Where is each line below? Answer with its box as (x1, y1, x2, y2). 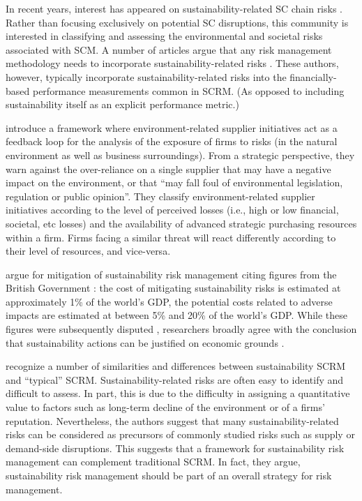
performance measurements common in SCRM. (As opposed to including (32, 83, 345, 98)
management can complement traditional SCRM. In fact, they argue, (6, 454, 301, 469)
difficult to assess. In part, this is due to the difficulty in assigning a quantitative (6, 386, 350, 401)
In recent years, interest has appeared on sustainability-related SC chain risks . (6, 1, 342, 15)
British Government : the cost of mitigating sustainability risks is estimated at (6, 281, 341, 295)
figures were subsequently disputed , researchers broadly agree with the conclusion (6, 322, 357, 336)
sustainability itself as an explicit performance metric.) (6, 97, 239, 112)
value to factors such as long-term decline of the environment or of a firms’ (6, 400, 325, 414)
